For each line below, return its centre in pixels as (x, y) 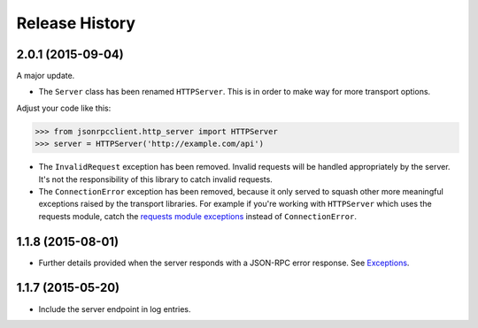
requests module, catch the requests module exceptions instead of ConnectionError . (198, 216)
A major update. (46, 76)
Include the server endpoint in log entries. (115, 309)
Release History (76, 23)
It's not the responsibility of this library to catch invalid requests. (156, 179)
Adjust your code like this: (64, 108)
